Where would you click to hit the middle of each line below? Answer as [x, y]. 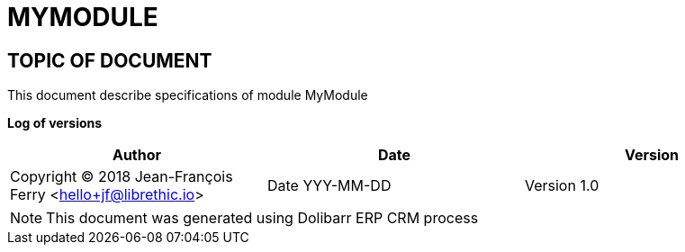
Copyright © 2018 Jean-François [122, 177]
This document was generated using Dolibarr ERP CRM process [262, 218]
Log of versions [55, 123]
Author [137, 155]
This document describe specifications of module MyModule [188, 95]
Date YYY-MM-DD [329, 186]
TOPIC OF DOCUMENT [110, 60]
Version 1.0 [562, 186]
